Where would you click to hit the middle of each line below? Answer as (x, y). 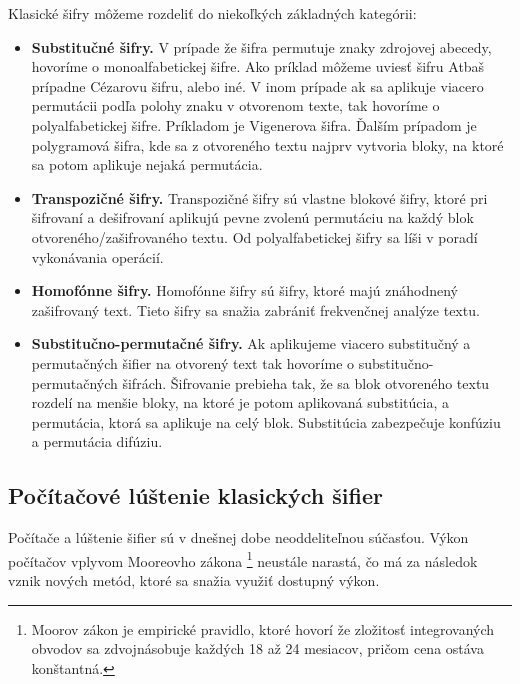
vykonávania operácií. (97, 256)
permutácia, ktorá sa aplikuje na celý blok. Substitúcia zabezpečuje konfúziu (266, 421)
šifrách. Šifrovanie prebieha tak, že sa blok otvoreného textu (306, 382)
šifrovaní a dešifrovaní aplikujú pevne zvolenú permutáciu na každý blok (252, 217)
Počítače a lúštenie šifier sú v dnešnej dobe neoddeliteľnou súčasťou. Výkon (238, 537)
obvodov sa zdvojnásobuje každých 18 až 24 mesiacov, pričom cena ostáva (257, 648)
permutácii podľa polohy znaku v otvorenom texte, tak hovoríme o (235, 105)
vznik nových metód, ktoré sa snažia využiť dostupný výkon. (194, 579)
